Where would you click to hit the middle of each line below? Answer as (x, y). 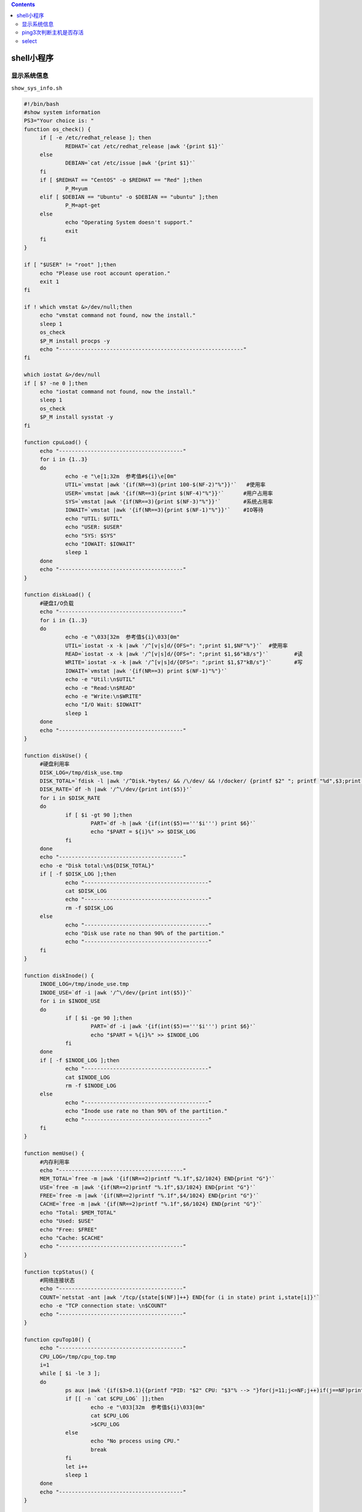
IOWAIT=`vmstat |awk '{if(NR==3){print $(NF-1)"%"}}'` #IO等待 (164, 510)
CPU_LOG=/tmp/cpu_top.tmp (78, 1357)
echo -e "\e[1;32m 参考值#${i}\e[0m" (121, 476)
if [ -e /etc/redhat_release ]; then (95, 138)
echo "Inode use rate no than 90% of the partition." (147, 1111)
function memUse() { (54, 1153)
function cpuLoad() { (56, 442)
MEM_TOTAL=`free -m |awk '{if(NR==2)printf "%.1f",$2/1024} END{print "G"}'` (157, 1179)
